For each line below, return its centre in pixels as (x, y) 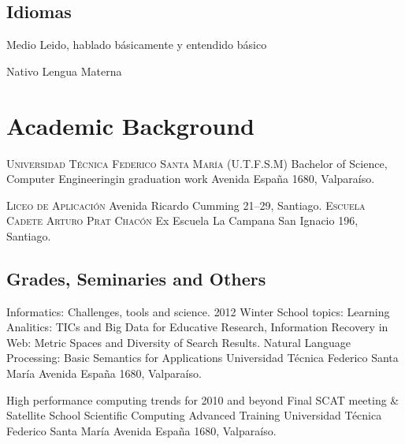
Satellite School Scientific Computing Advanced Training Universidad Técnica (194, 415)
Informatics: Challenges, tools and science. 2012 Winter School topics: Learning (198, 311)
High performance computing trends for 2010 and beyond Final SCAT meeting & (203, 399)
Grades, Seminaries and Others (136, 278)
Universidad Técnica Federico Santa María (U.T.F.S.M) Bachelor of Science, (197, 163)
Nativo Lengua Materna (64, 71)
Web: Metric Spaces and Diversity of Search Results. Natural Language (178, 342)
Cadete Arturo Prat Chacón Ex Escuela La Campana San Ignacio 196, (182, 220)
